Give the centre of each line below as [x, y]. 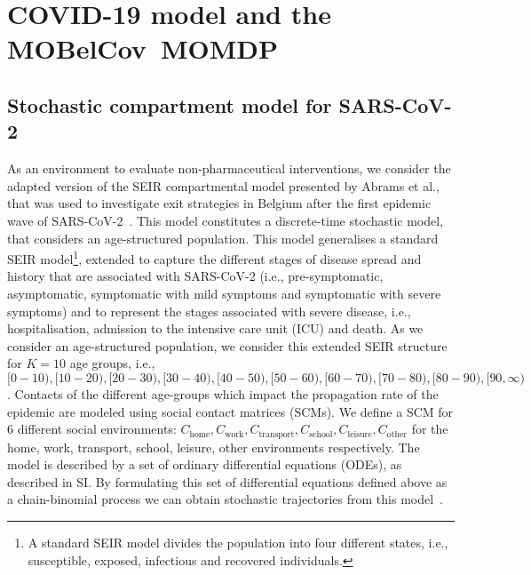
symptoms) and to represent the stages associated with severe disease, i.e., [209, 311]
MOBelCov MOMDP [143, 48]
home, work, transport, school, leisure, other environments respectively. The [214, 447]
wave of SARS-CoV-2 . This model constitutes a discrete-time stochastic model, [226, 220]
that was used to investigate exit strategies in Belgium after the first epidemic [219, 203]
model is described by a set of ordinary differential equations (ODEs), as [205, 464]
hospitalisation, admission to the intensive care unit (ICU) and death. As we [215, 328]
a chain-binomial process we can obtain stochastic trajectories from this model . [225, 499]
